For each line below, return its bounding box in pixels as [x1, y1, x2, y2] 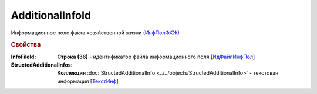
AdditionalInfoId [11, 9, 91, 22]
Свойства [11, 41, 41, 49]
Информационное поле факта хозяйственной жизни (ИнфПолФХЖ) [11, 29, 180, 36]
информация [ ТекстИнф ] [57, 78, 119, 85]
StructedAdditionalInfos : [11, 61, 73, 68]
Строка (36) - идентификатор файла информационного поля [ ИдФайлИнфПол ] [57, 53, 255, 60]
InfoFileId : [11, 53, 36, 60]
